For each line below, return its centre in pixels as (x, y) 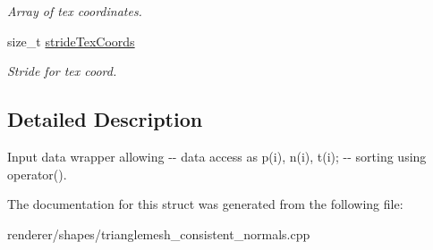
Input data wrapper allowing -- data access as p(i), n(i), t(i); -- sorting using (217, 156)
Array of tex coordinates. (75, 11)
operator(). (37, 174)
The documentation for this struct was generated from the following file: (205, 204)
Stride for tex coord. (62, 71)
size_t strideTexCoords (71, 41)
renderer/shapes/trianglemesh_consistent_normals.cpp (159, 233)
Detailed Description (105, 119)
